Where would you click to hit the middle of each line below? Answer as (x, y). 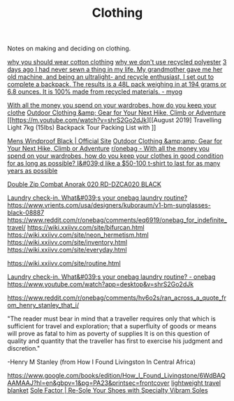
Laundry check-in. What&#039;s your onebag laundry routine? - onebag (111, 277)
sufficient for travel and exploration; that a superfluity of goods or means (112, 326)
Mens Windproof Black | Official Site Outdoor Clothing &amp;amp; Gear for (115, 141)
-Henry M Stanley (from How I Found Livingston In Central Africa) (101, 362)
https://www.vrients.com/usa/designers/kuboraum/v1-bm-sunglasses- (109, 205)
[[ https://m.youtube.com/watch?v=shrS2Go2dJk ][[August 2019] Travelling (115, 120)
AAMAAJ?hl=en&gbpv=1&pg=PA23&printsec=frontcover (88, 383)
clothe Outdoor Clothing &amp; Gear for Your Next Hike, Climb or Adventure (117, 112)
